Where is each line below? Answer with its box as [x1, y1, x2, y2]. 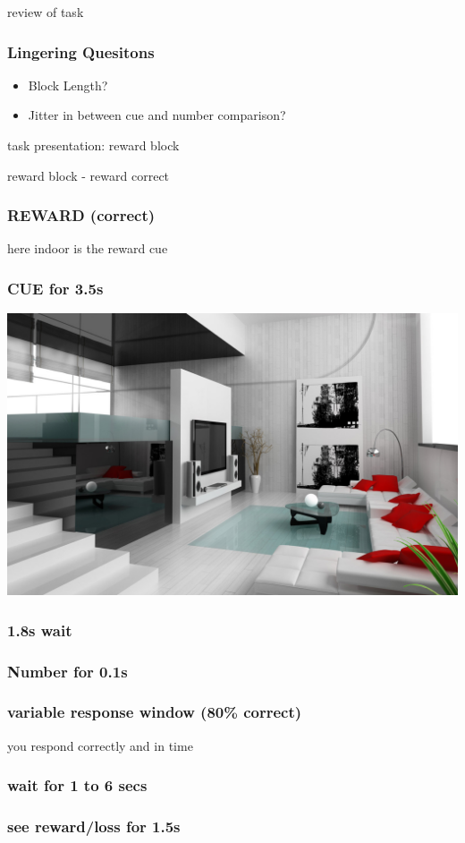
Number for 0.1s [7, 660, 128, 682]
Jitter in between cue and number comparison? [28, 106, 286, 124]
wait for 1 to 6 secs [7, 774, 148, 796]
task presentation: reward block [7, 136, 180, 154]
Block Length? [28, 75, 108, 94]
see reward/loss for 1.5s [7, 815, 181, 838]
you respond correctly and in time [7, 736, 193, 754]
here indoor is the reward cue [7, 239, 168, 258]
